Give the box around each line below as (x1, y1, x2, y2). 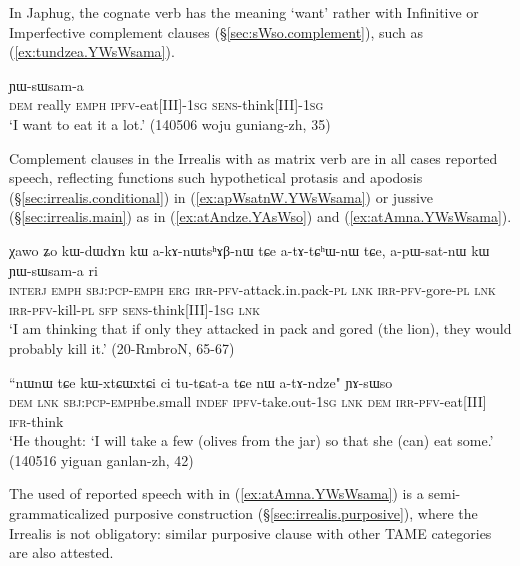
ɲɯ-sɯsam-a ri (9, 259, 98, 280)
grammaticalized (9, 503, 110, 524)
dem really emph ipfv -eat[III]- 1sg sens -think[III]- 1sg (9, 94, 324, 115)
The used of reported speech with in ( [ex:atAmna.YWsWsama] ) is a (9, 483, 424, 504)
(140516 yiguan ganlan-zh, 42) (9, 449, 194, 470)
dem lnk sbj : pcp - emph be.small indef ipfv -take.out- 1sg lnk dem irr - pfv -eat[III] (9, 391, 487, 412)
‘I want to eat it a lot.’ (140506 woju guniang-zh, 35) (9, 113, 331, 134)
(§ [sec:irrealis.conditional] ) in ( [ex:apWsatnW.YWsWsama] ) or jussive (9, 186, 434, 207)
